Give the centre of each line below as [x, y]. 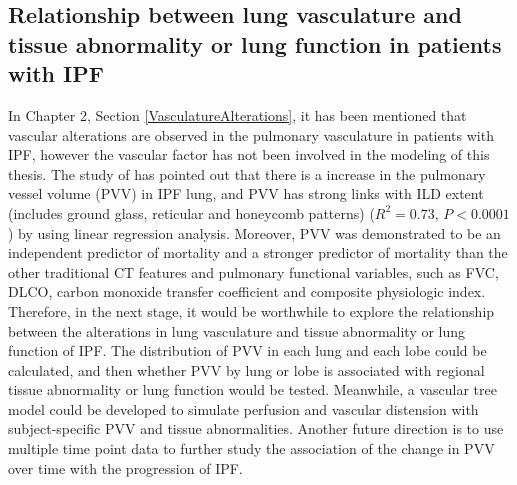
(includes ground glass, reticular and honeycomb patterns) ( [191, 212]
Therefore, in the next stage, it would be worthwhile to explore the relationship [251, 310]
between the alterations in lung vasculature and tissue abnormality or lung [237, 330]
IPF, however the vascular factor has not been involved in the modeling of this [249, 154]
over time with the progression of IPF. [125, 467]
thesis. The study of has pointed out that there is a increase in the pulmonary [247, 173]
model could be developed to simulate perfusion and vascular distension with [243, 408]
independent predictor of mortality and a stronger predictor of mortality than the [258, 252]
